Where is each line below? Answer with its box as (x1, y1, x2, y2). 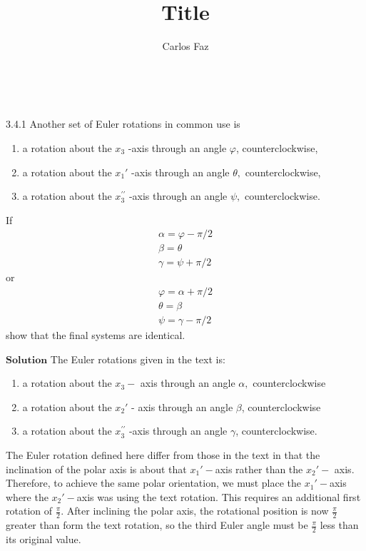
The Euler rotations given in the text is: (50, 351, 225, 366)
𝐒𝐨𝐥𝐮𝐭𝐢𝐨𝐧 (6, 355, 48, 365)
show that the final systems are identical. (6, 328, 185, 343)
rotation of (6, 503, 53, 518)
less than (320, 517, 359, 532)
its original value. (6, 532, 81, 547)
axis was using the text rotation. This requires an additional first (76, 489, 361, 504)
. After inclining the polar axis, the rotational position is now (61, 503, 329, 518)
